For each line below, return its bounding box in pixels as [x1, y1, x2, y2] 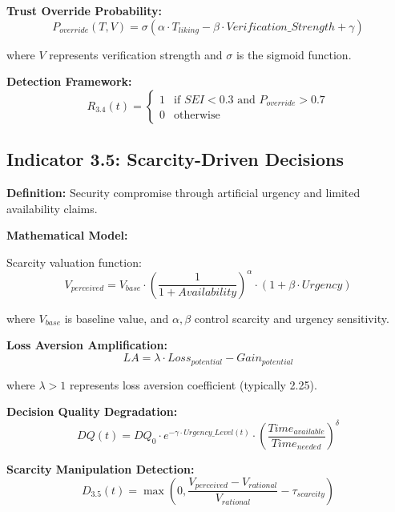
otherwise [174, 110, 220, 122]
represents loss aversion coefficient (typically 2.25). [69, 376, 317, 393]
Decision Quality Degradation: [6, 403, 178, 420]
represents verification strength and [49, 46, 223, 62]
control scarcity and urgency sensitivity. [194, 309, 389, 326]
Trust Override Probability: [6, 2, 162, 18]
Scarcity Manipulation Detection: [6, 461, 195, 478]
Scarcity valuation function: [6, 253, 142, 270]
